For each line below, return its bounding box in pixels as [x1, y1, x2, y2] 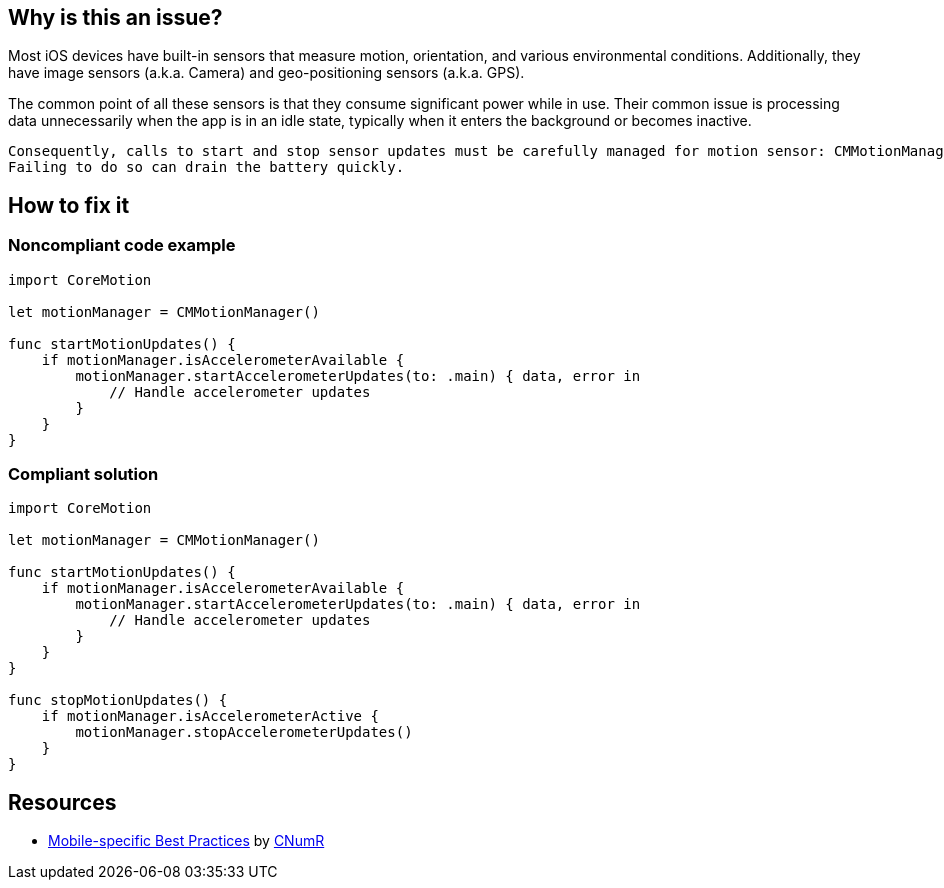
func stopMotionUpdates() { [8, 692, 228, 709]
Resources [8, 789, 117, 815]
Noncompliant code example [8, 235, 236, 256]
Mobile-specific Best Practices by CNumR [48, 832, 325, 850]
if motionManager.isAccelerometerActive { [41, 708, 379, 725]
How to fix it [8, 192, 130, 218]
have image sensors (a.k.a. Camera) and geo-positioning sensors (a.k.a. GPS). [8, 64, 525, 82]
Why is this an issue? [8, 5, 223, 30]
